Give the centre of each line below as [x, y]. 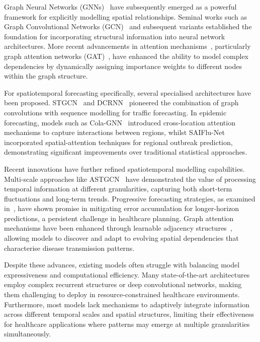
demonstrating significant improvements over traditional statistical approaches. [126, 152]
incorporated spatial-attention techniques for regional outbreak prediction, [118, 142]
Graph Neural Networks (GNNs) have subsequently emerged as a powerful [120, 7]
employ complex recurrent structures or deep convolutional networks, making [123, 284]
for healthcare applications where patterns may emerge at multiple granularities [127, 324]
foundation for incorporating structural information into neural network [115, 36]
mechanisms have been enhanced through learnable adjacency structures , [118, 228]
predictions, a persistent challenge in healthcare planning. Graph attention [119, 218]
